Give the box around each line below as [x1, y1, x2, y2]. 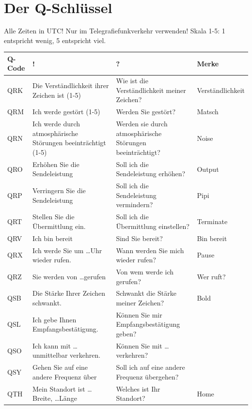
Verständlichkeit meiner [116, 85, 186, 95]
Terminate [197, 216, 228, 227]
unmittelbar [32, 350, 68, 360]
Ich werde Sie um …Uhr [32, 245, 102, 255]
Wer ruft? [197, 271, 226, 281]
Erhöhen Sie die [32, 159, 79, 169]
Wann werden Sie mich [116, 245, 184, 255]
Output [197, 164, 219, 174]
